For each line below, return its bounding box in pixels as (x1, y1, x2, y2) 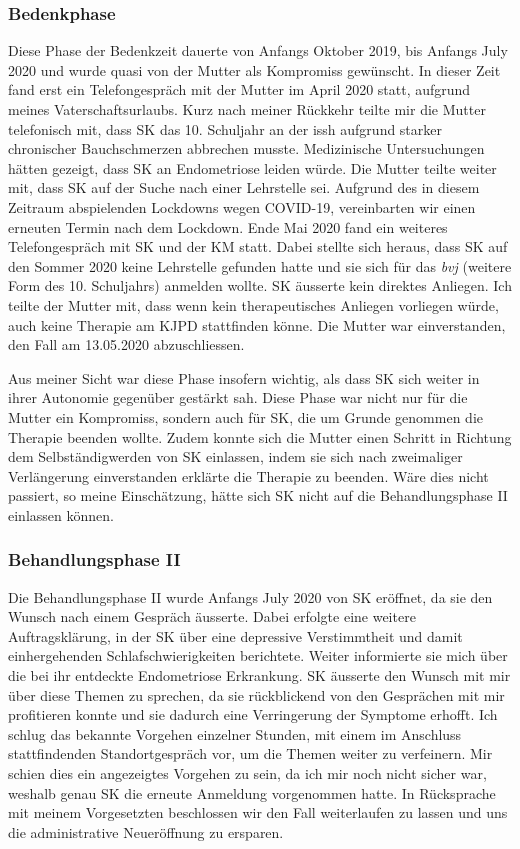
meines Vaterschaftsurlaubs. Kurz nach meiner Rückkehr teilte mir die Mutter (8, 99, 486, 119)
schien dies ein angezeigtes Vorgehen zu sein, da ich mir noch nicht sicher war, (8, 763, 487, 784)
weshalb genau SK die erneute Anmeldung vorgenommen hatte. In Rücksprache (8, 782, 496, 803)
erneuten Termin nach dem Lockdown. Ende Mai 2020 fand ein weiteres (8, 216, 448, 237)
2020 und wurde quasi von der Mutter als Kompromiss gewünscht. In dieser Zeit (8, 59, 501, 80)
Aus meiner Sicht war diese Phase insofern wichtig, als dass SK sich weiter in (8, 367, 480, 388)
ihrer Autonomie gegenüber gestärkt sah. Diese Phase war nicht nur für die (8, 387, 468, 408)
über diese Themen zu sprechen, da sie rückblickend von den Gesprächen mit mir (8, 684, 505, 705)
